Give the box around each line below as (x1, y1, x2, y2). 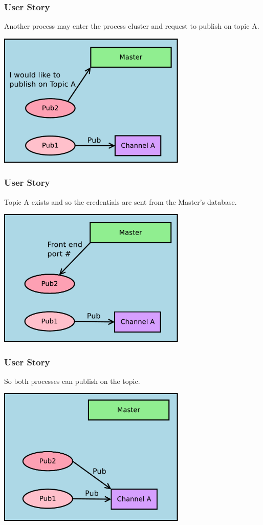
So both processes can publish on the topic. (4, 375, 140, 386)
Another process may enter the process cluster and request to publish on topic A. (4, 21, 259, 31)
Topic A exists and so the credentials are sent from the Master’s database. (4, 196, 237, 207)
